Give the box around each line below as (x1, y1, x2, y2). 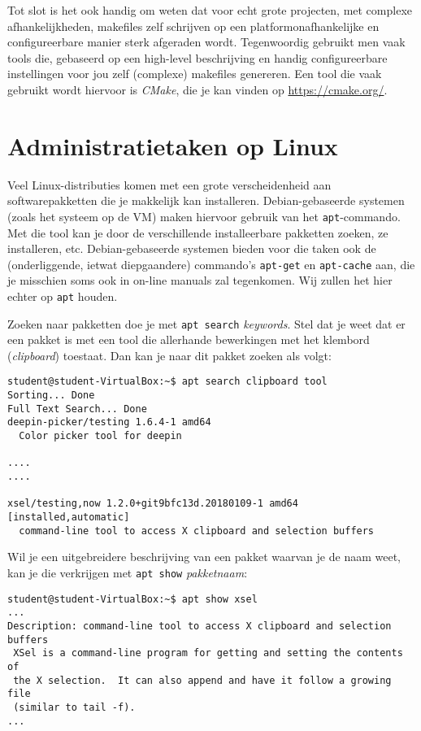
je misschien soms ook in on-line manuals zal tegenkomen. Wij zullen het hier (7, 272, 393, 289)
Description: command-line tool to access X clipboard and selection (7, 620, 392, 632)
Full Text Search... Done (7, 402, 147, 415)
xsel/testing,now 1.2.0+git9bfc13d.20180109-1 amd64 (7, 498, 298, 510)
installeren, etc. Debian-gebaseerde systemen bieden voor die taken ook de (7, 240, 376, 257)
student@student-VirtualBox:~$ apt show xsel (7, 593, 258, 605)
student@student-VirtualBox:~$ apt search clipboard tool (7, 376, 328, 388)
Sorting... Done (7, 389, 95, 402)
